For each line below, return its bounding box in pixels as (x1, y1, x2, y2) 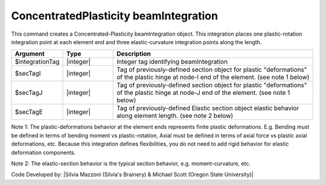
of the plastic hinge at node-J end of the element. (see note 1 (117, 88, 290, 97)
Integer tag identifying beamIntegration (117, 57, 228, 66)
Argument (14, 50, 45, 58)
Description (117, 50, 151, 58)
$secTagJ (14, 88, 43, 97)
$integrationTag (14, 57, 60, 66)
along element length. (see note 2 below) (117, 112, 234, 120)
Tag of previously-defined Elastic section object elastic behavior (117, 104, 299, 112)
